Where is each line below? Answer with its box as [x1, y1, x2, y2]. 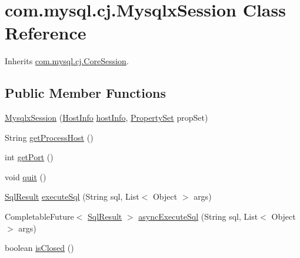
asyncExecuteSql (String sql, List [138, 210, 258, 223]
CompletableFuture [5, 210, 74, 223]
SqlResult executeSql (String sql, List [5, 190, 139, 203]
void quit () [5, 170, 46, 183]
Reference [5, 21, 86, 45]
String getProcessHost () [5, 131, 94, 143]
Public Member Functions [5, 84, 166, 102]
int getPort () [5, 151, 54, 163]
